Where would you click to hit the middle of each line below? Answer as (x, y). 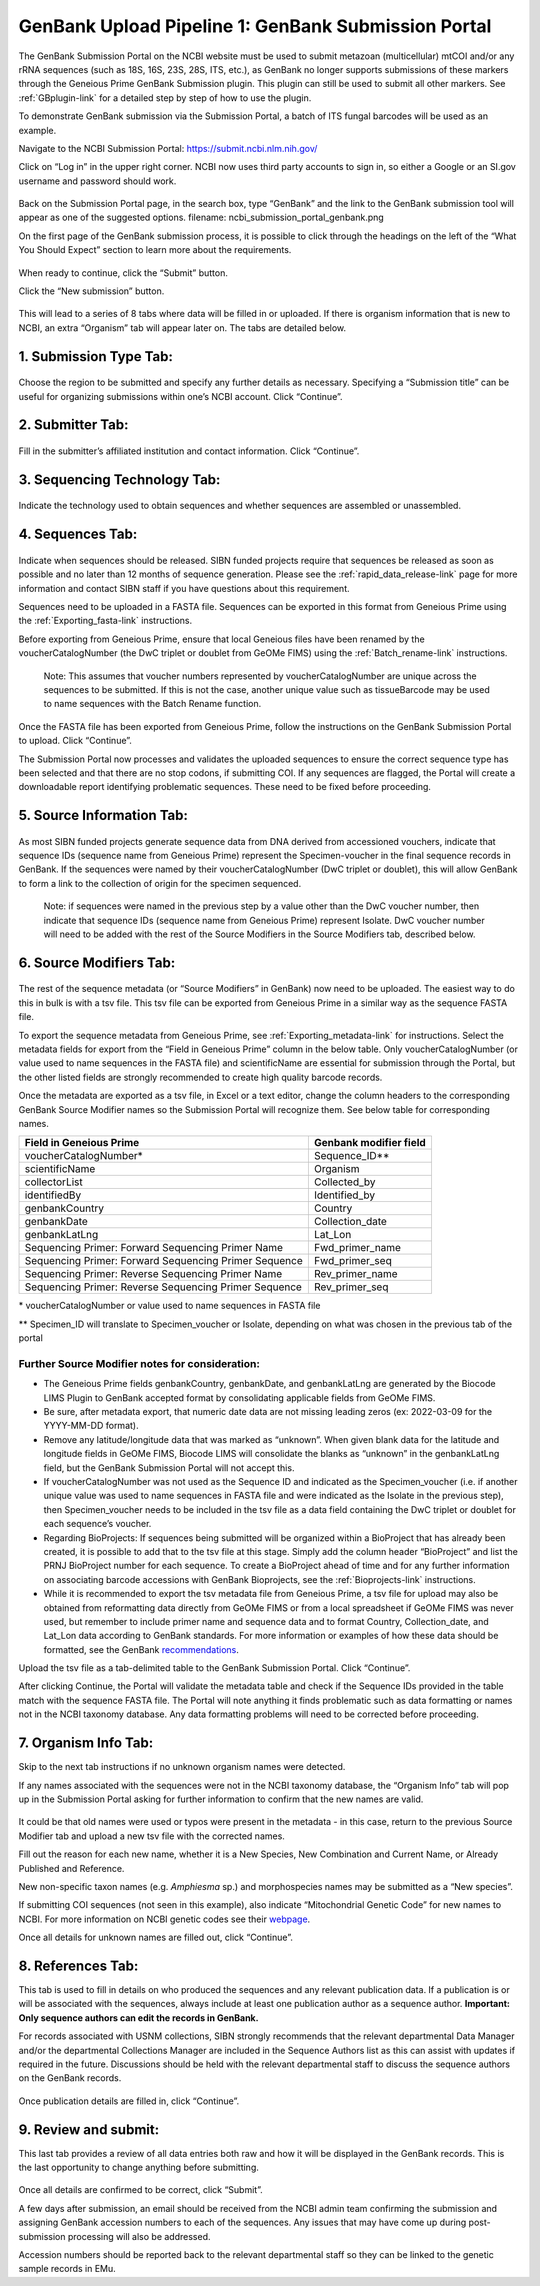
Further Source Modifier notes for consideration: (139, 1363)
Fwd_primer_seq (352, 1261)
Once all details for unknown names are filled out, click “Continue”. (156, 1937)
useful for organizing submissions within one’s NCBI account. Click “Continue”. (181, 396)
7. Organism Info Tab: (86, 1743)
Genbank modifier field (370, 1143)
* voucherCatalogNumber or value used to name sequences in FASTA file (169, 1306)
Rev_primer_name (356, 1274)
